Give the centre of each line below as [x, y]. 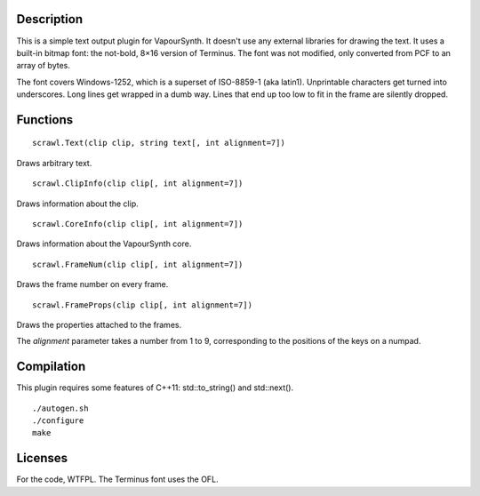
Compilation [51, 367]
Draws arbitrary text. [54, 163]
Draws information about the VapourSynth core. [104, 244]
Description [50, 19]
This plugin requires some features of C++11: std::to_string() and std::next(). [155, 388]
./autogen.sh [60, 408]
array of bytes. [43, 66]
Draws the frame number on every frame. [92, 284]
